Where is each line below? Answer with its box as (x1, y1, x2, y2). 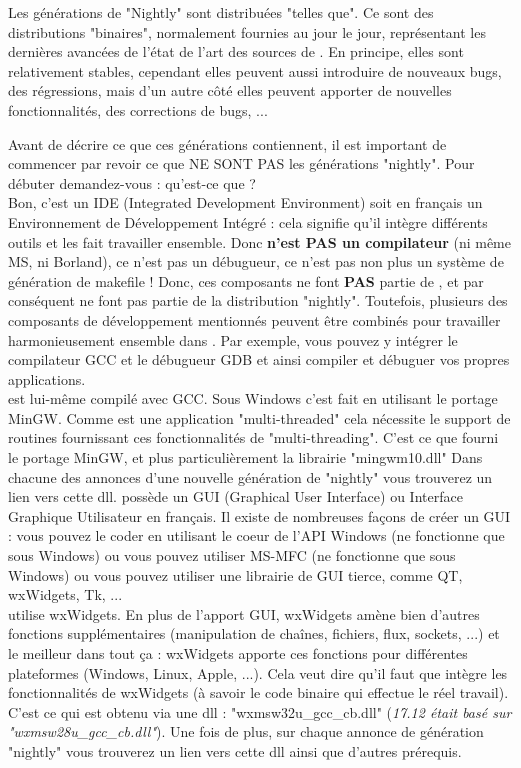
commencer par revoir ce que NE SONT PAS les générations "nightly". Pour (8, 153, 475, 174)
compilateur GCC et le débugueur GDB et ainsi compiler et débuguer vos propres (8, 349, 510, 370)
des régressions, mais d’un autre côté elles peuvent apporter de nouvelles (8, 80, 452, 101)
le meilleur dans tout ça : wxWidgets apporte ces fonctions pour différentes (8, 643, 468, 663)
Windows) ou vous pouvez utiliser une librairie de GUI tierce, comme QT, (8, 564, 463, 585)
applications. (8, 368, 86, 389)
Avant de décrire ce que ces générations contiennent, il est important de (8, 133, 447, 154)
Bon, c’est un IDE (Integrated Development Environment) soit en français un (8, 192, 483, 213)
